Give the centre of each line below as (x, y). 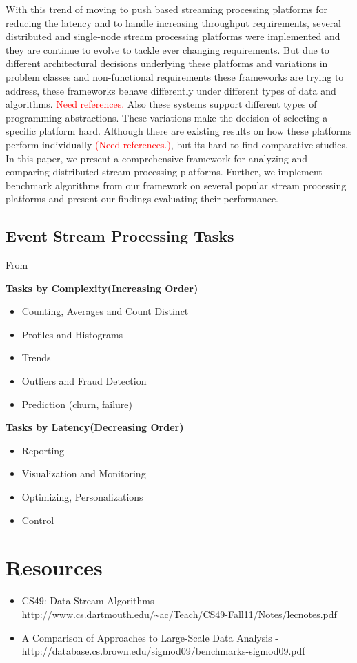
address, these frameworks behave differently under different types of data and (171, 90)
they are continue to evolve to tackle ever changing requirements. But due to (167, 49)
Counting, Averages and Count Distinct (105, 311)
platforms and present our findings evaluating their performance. (142, 199)
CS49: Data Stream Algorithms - (91, 600)
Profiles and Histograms (72, 334)
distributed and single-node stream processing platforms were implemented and (173, 36)
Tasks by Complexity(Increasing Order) (102, 288)
